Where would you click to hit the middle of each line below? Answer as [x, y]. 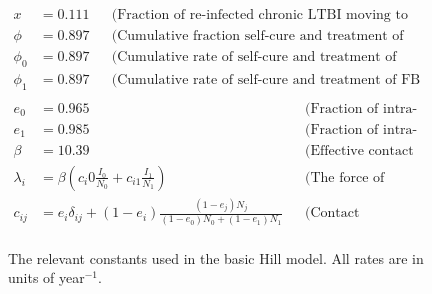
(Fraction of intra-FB [361, 129]
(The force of [345, 177]
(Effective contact [359, 150]
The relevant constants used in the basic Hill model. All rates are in [216, 257]
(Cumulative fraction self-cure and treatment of [257, 36]
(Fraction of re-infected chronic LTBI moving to [259, 15]
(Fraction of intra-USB [361, 108]
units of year [46, 277]
